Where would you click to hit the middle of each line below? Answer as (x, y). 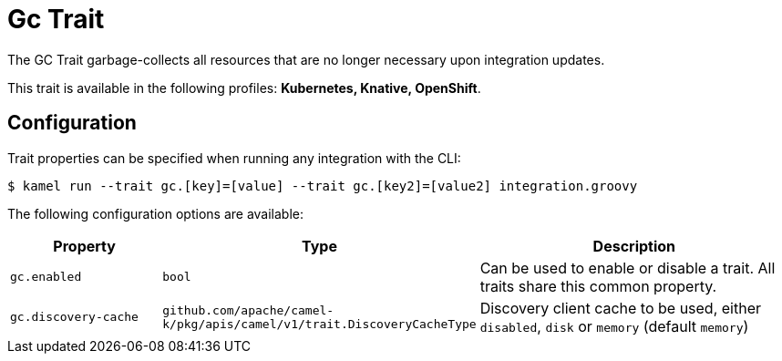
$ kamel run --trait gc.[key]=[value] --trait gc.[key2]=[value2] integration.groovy (323, 186)
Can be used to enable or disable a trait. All (628, 268)
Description (634, 246)
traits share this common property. (598, 286)
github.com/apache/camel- (248, 310)
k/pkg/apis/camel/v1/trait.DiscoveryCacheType (319, 324)
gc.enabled (46, 277)
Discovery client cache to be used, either (621, 308)
